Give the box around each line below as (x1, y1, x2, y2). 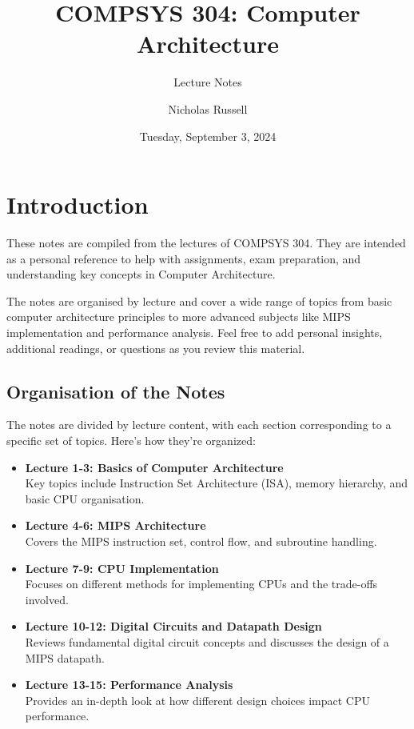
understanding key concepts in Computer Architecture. (6, 266, 276, 282)
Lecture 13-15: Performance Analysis (25, 676, 233, 693)
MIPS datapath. (25, 649, 105, 666)
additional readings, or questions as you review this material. (6, 339, 305, 356)
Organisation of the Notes (6, 379, 225, 403)
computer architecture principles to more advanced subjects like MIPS (6, 308, 351, 325)
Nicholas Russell (168, 100, 248, 117)
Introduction (6, 188, 149, 221)
